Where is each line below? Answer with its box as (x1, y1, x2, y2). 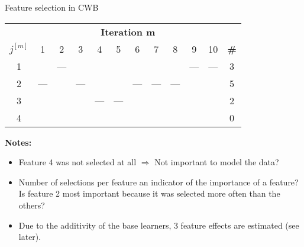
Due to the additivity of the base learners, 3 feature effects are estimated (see (18, 219, 299, 231)
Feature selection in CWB (5, 1, 99, 13)
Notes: (5, 136, 32, 148)
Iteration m (101, 24, 156, 39)
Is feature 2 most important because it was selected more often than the (18, 187, 280, 200)
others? (18, 198, 45, 211)
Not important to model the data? (154, 156, 279, 168)
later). (18, 230, 41, 243)
